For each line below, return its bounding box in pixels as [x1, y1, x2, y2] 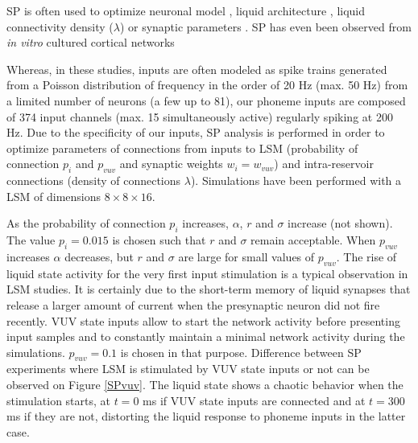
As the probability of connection [6, 215, 166, 232]
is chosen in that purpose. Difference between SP [120, 343, 362, 360]
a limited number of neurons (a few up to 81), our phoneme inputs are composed [6, 92, 406, 109]
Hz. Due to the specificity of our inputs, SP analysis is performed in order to [6, 124, 385, 141]
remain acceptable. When [250, 232, 376, 248]
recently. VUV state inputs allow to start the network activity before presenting [6, 312, 400, 329]
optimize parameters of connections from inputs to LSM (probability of [6, 139, 358, 156]
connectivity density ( [6, 18, 114, 35]
